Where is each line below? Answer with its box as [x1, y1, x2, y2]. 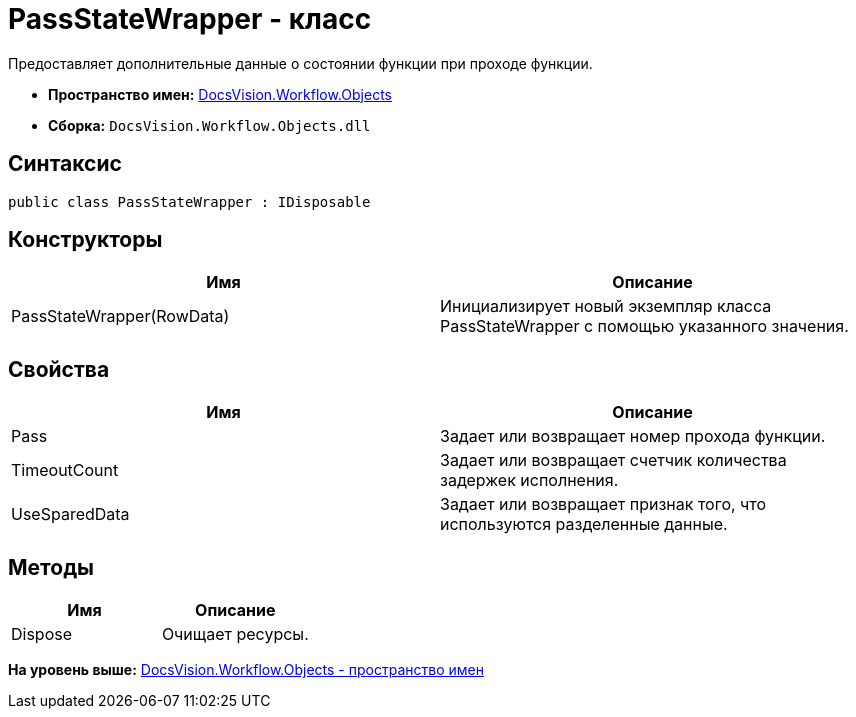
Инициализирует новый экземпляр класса [440, 296, 772, 317]
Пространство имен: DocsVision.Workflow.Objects [48, 85, 392, 103]
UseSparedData [11, 504, 130, 525]
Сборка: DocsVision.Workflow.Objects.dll [48, 116, 371, 134]
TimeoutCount [11, 460, 119, 481]
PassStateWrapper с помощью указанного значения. [440, 316, 849, 337]
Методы [8, 554, 94, 580]
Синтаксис [8, 151, 122, 177]
